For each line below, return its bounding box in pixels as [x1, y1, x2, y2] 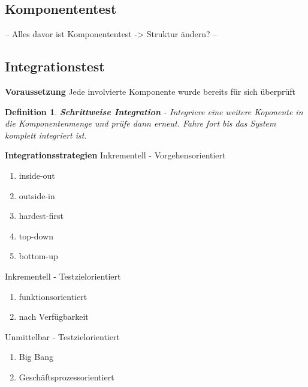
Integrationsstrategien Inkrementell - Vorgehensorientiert [5, 149, 226, 161]
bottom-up [19, 250, 58, 262]
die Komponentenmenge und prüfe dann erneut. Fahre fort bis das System [5, 117, 276, 130]
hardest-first [19, 209, 64, 222]
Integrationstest [5, 57, 105, 76]
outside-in [19, 189, 55, 202]
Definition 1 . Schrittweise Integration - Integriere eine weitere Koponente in [5, 105, 303, 118]
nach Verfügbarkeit [19, 310, 89, 323]
